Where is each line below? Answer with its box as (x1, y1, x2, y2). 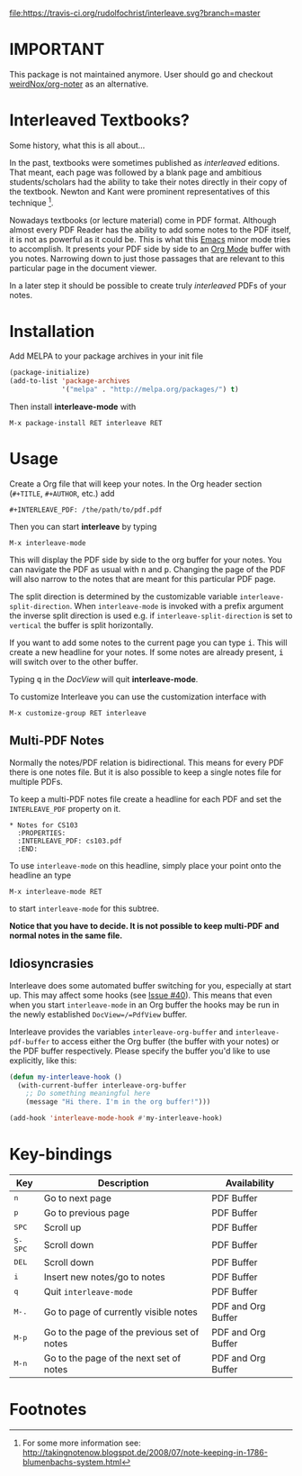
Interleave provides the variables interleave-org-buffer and (9, 1026, 234, 1037)
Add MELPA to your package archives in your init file (9, 351, 204, 361)
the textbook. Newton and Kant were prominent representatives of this (9, 186, 271, 196)
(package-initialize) (9, 369, 91, 378)
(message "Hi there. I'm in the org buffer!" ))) (25, 1098, 211, 1107)
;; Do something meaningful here (25, 1089, 151, 1098)
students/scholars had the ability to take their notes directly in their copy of (9, 176, 288, 187)
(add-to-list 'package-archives (9, 377, 130, 386)
